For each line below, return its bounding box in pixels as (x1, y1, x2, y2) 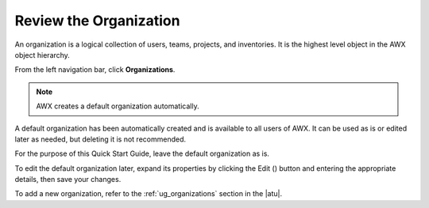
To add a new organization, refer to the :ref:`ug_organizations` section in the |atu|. (14, 189, 282, 199)
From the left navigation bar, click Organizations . (14, 65, 176, 74)
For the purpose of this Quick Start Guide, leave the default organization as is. (14, 149, 270, 158)
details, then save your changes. (14, 175, 122, 184)
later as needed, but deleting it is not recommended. (14, 134, 187, 144)
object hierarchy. (14, 50, 71, 59)
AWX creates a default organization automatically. (36, 101, 199, 111)
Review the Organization (14, 12, 180, 29)
